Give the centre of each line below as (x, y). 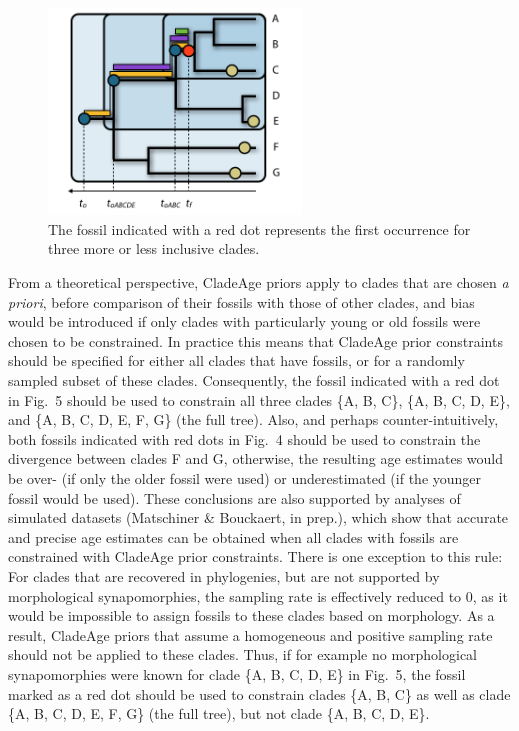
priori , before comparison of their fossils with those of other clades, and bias (241, 301)
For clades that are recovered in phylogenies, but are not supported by (224, 575)
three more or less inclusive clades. (154, 248)
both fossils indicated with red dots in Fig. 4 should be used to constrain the (244, 438)
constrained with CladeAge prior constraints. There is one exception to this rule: (255, 556)
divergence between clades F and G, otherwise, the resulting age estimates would (256, 458)
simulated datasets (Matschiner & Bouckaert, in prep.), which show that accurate (258, 517)
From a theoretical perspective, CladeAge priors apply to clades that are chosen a (258, 282)
